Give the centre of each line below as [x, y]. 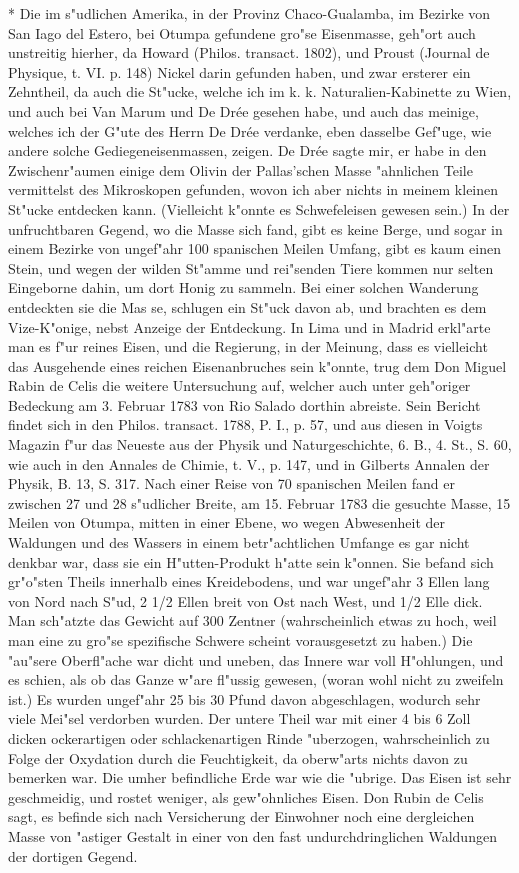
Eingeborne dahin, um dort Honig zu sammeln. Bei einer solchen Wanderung [243, 287]
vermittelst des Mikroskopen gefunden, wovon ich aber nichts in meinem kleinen [253, 189]
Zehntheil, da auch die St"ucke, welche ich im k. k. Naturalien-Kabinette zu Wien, [260, 91]
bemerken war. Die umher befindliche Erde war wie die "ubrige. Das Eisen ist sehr [260, 777]
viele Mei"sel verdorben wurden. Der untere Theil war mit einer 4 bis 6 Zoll [239, 718]
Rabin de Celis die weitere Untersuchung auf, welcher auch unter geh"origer [239, 385]
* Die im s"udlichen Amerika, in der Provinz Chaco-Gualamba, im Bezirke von [249, 13]
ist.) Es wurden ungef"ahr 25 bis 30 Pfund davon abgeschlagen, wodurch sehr [244, 698]
